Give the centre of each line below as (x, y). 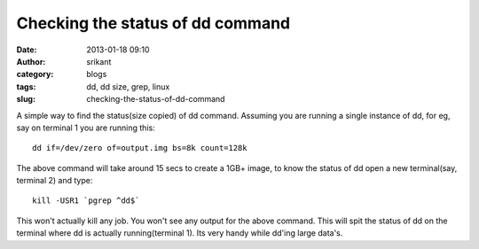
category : (35, 74)
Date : (27, 50)
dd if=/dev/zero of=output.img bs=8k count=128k (140, 148)
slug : (26, 99)
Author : (31, 61)
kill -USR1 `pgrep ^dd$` (86, 201)
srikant (99, 61)
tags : (26, 86)
